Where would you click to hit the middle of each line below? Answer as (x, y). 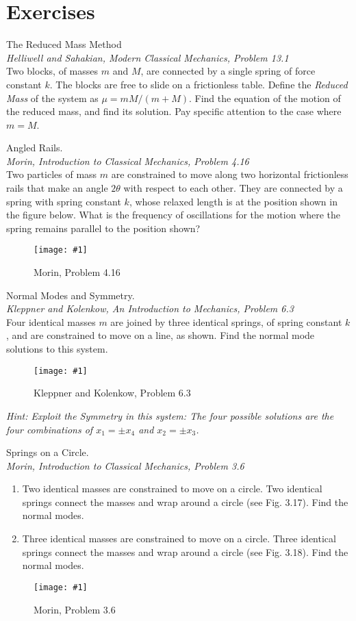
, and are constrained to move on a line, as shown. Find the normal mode (161, 335)
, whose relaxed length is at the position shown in (233, 201)
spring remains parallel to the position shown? (103, 228)
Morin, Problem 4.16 (77, 272)
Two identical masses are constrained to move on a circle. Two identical (172, 489)
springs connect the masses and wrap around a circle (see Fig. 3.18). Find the (185, 552)
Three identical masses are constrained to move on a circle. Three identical (179, 538)
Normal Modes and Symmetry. (71, 295)
